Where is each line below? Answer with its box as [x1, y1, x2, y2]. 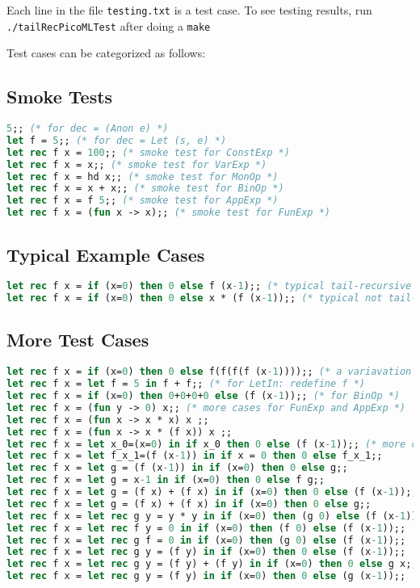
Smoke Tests [6, 84, 113, 109]
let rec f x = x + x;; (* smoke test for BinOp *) [6, 183, 284, 195]
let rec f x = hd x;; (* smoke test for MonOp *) [6, 170, 279, 183]
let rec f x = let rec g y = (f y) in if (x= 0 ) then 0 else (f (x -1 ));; [6, 546, 406, 558]
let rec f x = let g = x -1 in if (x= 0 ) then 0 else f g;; [6, 474, 325, 486]
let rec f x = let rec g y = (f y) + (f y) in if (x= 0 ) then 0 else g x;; [6, 558, 418, 570]
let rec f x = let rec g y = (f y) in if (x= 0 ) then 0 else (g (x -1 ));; [6, 570, 406, 582]
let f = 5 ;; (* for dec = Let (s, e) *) [6, 134, 227, 146]
